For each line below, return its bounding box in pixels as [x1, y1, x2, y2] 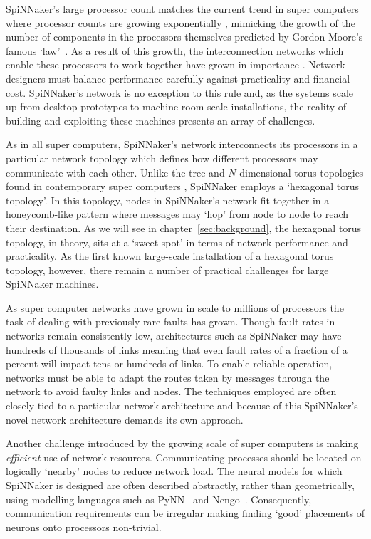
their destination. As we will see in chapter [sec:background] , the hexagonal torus [6, 220, 362, 235]
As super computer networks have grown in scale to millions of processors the [6, 300, 344, 315]
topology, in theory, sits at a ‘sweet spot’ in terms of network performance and [6, 234, 348, 249]
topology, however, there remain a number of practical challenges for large [6, 262, 329, 277]
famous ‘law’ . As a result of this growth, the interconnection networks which [6, 43, 344, 58]
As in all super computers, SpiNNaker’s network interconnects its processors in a [6, 137, 358, 152]
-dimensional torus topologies [236, 164, 364, 179]
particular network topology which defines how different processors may [6, 150, 318, 165]
